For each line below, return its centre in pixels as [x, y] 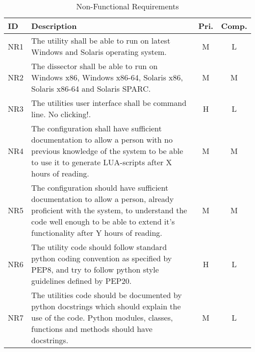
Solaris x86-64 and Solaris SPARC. [91, 88]
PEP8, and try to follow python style [95, 269]
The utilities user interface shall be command [109, 103]
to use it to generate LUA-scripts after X [102, 162]
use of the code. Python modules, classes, [102, 317]
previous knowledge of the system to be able [107, 151]
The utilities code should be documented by [106, 295]
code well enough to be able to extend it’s [103, 221]
